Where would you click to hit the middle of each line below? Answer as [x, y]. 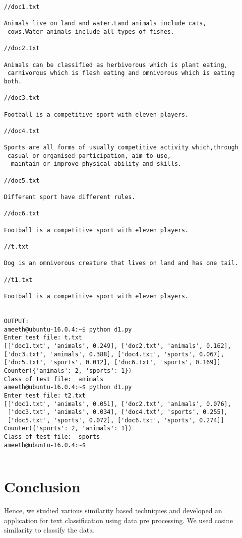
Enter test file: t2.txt [45, 395]
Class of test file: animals [54, 379]
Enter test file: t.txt [43, 338]
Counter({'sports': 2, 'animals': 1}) [68, 429]
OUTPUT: [17, 321]
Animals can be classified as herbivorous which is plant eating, [116, 65]
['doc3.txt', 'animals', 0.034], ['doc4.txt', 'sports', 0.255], [118, 412]
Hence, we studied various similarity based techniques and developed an [113, 510]
